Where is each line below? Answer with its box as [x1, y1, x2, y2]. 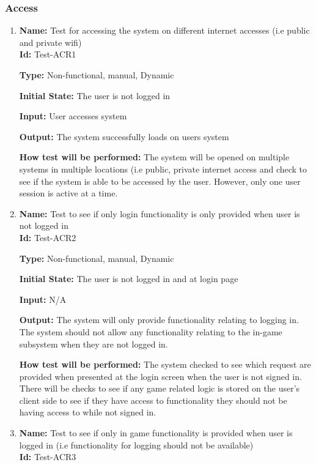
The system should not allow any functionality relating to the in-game [19, 325, 282, 338]
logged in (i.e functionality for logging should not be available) [19, 438, 254, 451]
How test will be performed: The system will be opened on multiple [19, 151, 290, 163]
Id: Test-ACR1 [19, 48, 76, 61]
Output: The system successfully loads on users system [19, 130, 229, 143]
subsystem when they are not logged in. [19, 337, 168, 350]
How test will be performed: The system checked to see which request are [19, 358, 311, 371]
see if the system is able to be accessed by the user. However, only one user [19, 174, 301, 187]
